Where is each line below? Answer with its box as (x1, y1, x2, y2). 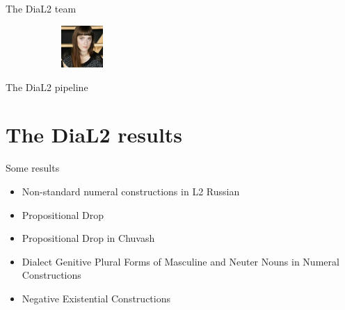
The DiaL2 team (6, 1, 77, 15)
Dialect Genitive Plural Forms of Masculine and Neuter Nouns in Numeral (22, 254, 339, 268)
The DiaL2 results (6, 120, 183, 149)
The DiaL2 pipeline (6, 79, 88, 94)
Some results (6, 161, 60, 175)
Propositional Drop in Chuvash (22, 231, 155, 245)
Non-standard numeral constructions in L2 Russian (22, 183, 240, 198)
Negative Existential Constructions (22, 291, 170, 305)
